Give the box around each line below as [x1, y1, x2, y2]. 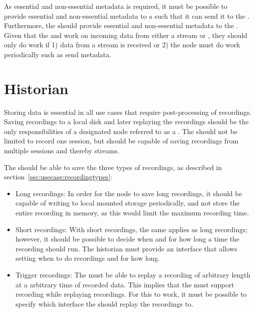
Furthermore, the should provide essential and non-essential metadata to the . [4, 20, 238, 31]
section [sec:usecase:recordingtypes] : [4, 172, 113, 182]
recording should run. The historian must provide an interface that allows [15, 243, 237, 253]
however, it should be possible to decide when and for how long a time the [15, 234, 240, 244]
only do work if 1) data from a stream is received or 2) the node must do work [4, 39, 240, 50]
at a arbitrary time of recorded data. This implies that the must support [15, 279, 234, 289]
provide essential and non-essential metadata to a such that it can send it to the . [4, 10, 250, 21]
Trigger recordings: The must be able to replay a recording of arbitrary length [15, 270, 251, 279]
